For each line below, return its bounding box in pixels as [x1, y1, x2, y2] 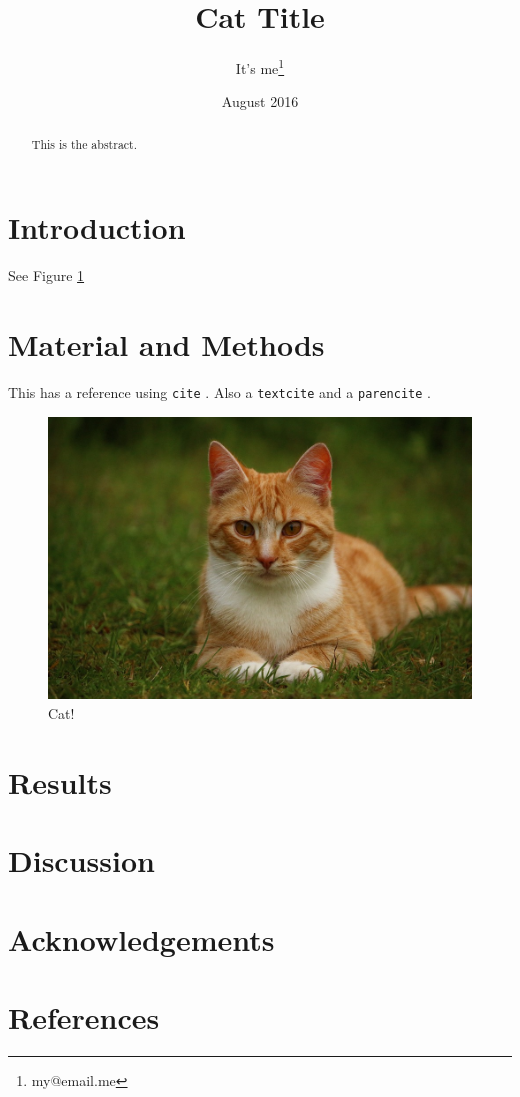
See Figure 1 [8, 265, 85, 286]
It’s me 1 [235, 55, 285, 78]
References [8, 996, 160, 1037]
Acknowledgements [8, 918, 275, 959]
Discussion [8, 840, 155, 881]
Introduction [8, 207, 186, 248]
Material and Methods [8, 324, 325, 365]
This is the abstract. [31, 135, 138, 152]
